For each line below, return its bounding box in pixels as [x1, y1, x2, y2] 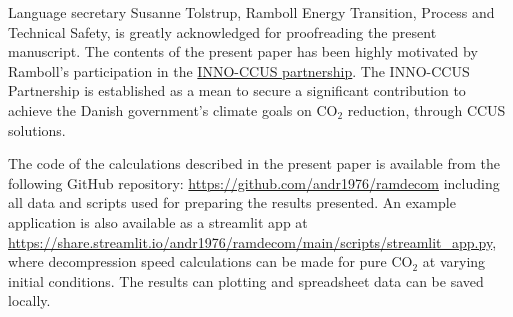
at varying [422, 251, 486, 272]
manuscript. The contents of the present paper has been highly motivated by [8, 41, 478, 62]
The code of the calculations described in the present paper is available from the [8, 153, 500, 174]
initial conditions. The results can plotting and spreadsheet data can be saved [8, 270, 484, 291]
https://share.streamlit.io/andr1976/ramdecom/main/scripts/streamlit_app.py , [8, 231, 497, 252]
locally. [8, 290, 51, 311]
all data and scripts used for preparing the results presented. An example [8, 192, 456, 213]
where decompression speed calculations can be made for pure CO [8, 251, 413, 272]
